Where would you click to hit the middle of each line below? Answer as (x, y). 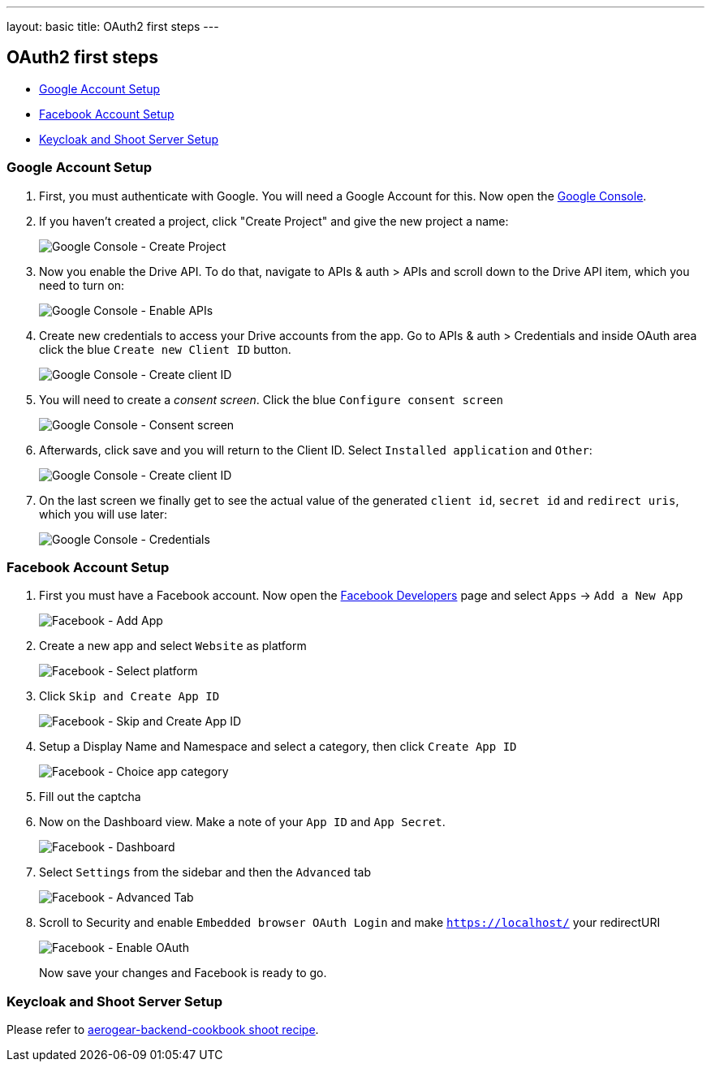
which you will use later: (103, 514)
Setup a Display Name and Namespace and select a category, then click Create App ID (278, 747)
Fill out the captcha (90, 797)
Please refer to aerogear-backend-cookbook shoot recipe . (163, 1030)
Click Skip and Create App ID (129, 696)
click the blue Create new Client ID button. (165, 349)
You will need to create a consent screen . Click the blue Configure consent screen (271, 399)
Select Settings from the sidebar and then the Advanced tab (205, 872)
